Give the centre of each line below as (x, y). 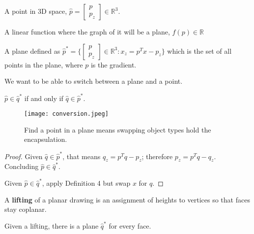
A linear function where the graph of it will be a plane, (87, 32)
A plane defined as (32, 50)
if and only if (44, 98)
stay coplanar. (26, 209)
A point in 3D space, (36, 11)
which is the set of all (199, 50)
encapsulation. (46, 139)
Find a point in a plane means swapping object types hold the (118, 129)
